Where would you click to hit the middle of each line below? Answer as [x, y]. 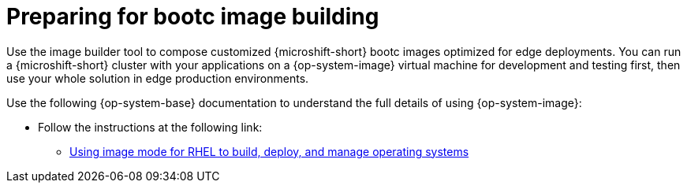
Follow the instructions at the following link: [150, 127]
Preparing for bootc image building [193, 17]
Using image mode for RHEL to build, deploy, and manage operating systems [269, 151]
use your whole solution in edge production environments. [158, 78]
